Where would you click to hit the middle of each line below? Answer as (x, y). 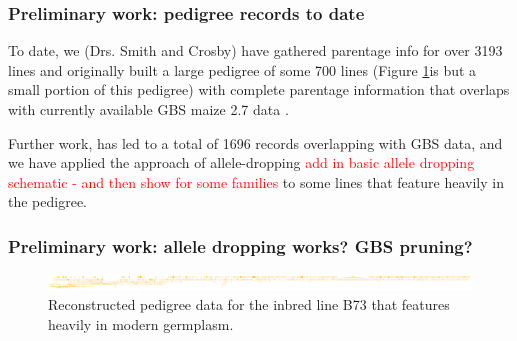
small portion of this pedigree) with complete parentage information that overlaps (259, 89)
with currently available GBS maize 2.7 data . (148, 109)
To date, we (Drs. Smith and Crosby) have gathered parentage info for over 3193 (255, 50)
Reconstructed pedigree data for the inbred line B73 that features (249, 303)
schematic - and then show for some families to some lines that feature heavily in (256, 181)
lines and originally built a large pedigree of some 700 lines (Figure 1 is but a (242, 69)
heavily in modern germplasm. (141, 323)
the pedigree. (47, 201)
